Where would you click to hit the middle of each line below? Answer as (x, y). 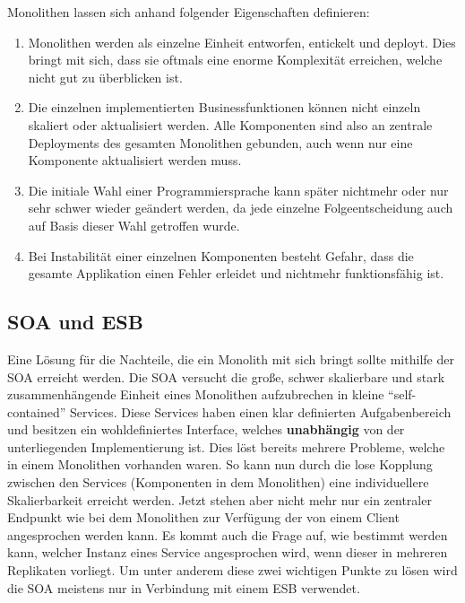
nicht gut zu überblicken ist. (105, 77)
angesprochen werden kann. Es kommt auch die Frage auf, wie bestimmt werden (228, 534)
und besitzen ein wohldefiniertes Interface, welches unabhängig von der (206, 429)
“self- (402, 394)
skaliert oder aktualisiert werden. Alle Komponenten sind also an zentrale (230, 124)
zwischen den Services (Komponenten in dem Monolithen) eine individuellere (218, 482)
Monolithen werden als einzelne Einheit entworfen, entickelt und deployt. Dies (242, 42)
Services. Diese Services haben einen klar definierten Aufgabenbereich (260, 411)
